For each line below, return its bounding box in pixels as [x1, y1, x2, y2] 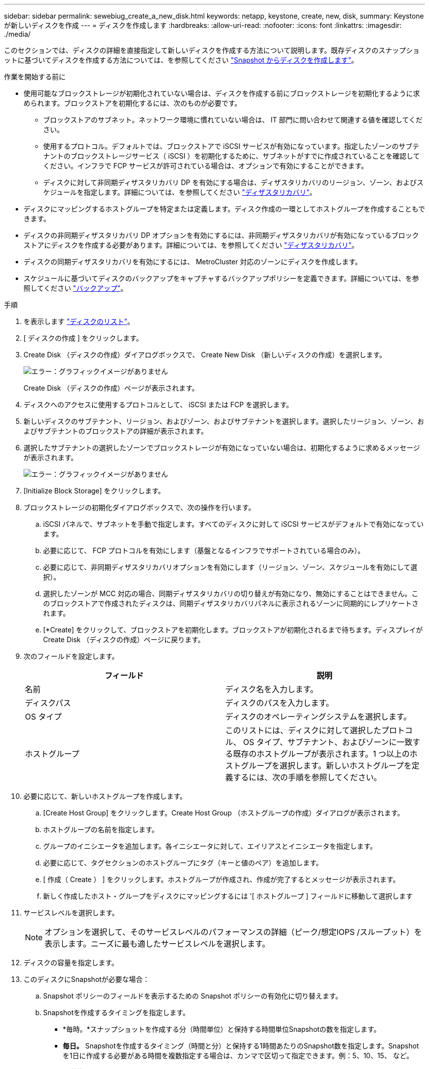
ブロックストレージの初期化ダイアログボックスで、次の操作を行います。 [24, 503, 255, 511]
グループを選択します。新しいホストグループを [241, 761, 412, 770]
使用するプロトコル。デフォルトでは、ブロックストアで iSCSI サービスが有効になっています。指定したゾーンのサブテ [43, 142, 419, 150]
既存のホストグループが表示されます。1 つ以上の [233, 749, 410, 759]
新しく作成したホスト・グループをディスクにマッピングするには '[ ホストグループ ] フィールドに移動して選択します [43, 892, 413, 900]
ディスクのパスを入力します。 [225, 698, 334, 708]
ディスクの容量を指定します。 [24, 958, 119, 967]
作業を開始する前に [4, 72, 66, 81]
